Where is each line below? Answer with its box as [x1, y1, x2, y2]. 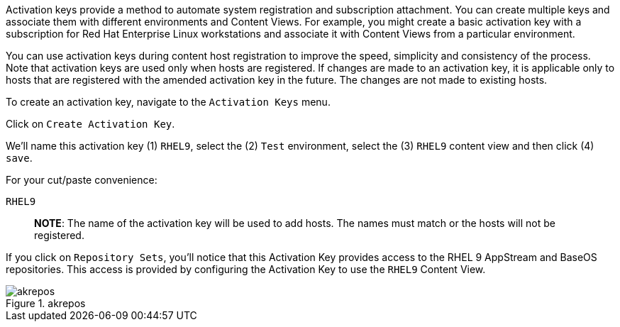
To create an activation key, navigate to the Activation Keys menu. [6, 96, 331, 108]
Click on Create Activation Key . [6, 118, 175, 130]
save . [6, 152, 33, 164]
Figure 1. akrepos [6, 297, 86, 309]
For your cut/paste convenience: [6, 174, 157, 186]
